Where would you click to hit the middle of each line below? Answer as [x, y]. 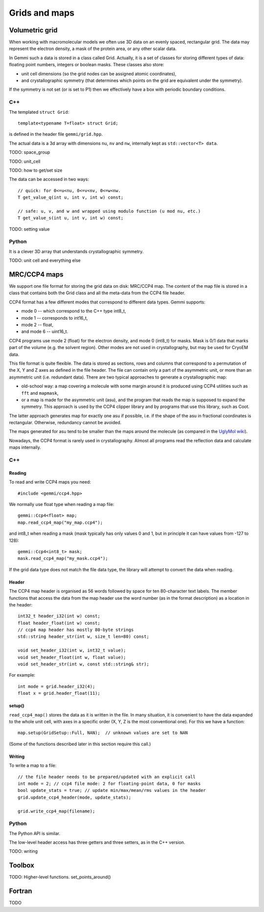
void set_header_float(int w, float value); [72, 657]
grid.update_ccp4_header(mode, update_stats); [75, 797]
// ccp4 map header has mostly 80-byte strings [76, 630]
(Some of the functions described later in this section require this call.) [80, 744]
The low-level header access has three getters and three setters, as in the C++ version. [97, 842]
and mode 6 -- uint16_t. [45, 331]
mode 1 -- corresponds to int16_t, [55, 318]
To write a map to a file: [33, 765]
